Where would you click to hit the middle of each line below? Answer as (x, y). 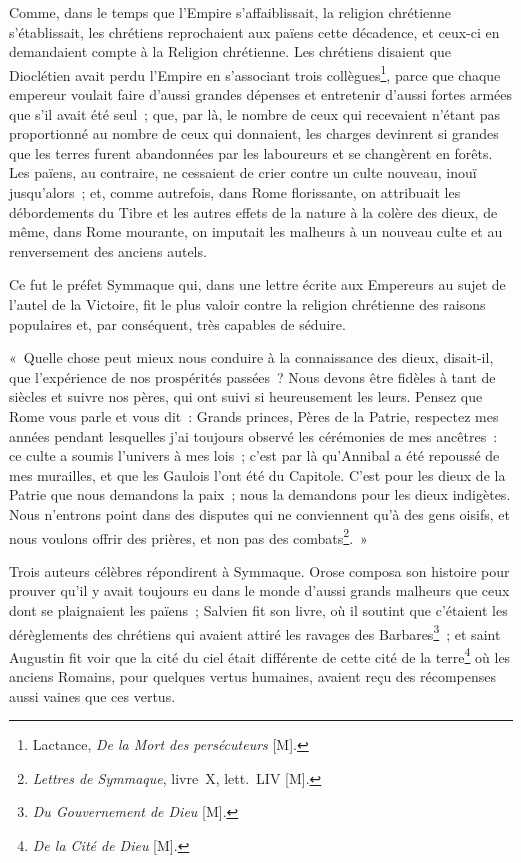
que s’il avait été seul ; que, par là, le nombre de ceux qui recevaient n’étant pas (255, 113)
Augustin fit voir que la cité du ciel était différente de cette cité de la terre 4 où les (260, 655)
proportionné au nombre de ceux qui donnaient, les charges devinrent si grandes (254, 133)
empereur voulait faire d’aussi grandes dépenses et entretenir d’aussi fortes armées (261, 94)
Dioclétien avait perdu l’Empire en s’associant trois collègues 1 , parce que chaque (255, 73)
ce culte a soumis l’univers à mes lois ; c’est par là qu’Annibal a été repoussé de (254, 455)
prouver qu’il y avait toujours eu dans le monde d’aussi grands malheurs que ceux (259, 590)
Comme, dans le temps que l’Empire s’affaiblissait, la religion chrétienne (230, 12)
